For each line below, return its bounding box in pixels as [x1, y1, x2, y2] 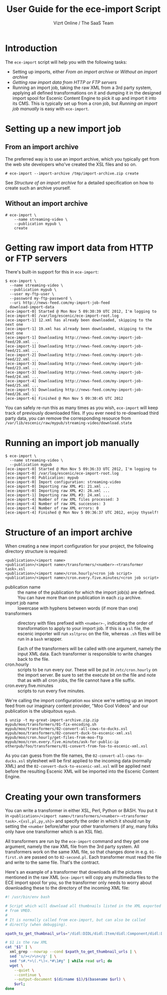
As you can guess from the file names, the [5, 752, 92, 759]
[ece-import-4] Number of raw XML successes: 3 [5, 501, 106, 507]
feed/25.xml [5, 383, 30, 388]
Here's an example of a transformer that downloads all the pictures [5, 869, 143, 875]
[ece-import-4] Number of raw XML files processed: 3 [5, 497, 119, 502]
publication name [5, 584, 41, 590]
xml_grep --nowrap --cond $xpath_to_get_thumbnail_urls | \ [9, 949, 137, 954]
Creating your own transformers [5, 791, 142, 803]
